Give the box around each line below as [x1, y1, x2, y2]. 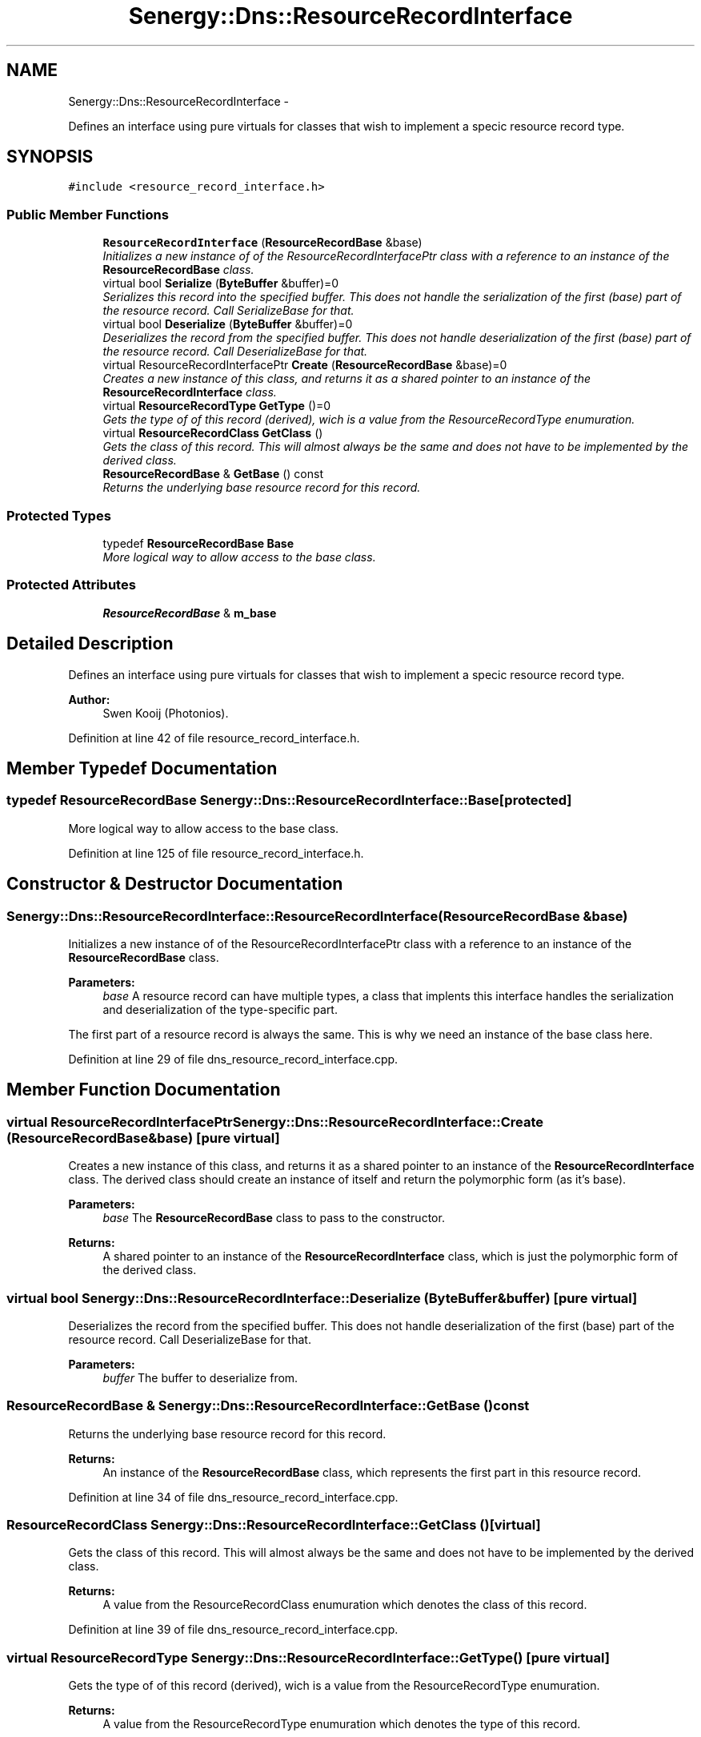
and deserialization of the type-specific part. [102, 1002, 338, 1016]
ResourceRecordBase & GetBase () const [102, 467, 324, 481]
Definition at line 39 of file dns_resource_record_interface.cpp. [68, 1622, 399, 1637]
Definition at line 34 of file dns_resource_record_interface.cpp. [68, 1490, 399, 1504]
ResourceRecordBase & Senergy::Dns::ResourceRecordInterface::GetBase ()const [6, 1397, 530, 1414]
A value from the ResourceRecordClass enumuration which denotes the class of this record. [102, 1598, 587, 1612]
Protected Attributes [6, 577, 136, 593]
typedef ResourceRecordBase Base [102, 536, 294, 550]
